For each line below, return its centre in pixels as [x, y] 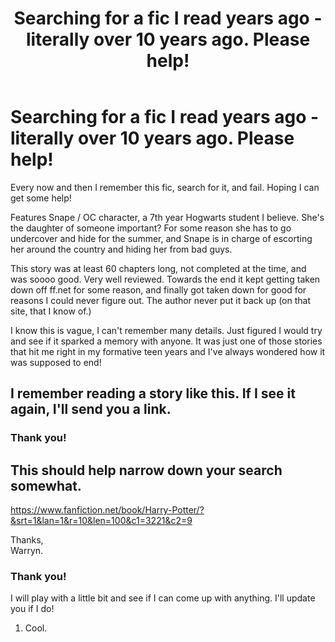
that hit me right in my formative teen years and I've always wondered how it [168, 351]
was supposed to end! [56, 362]
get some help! [41, 198]
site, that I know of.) [51, 311]
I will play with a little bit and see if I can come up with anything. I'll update [163, 598]
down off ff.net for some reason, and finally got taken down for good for [158, 289]
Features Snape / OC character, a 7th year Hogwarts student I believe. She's [167, 217]
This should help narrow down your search [146, 470]
